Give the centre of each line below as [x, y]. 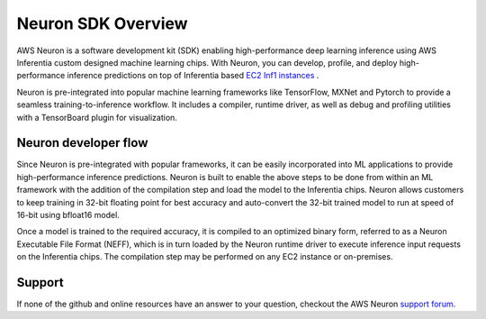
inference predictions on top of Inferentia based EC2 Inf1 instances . [193, 76]
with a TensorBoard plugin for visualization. [97, 117]
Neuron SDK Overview [102, 23]
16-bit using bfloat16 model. [68, 214]
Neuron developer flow [82, 143]
